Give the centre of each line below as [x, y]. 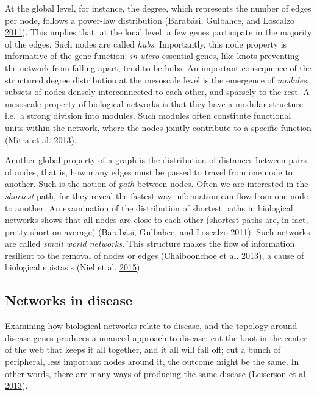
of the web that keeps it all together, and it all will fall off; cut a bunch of [143, 349]
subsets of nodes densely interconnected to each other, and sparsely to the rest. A [157, 92]
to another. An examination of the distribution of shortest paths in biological [149, 207]
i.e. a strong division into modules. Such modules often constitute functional [148, 115]
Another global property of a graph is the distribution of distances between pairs [156, 160]
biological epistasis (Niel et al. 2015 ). [74, 267]
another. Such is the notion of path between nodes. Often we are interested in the [157, 184]
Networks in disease [69, 300]
